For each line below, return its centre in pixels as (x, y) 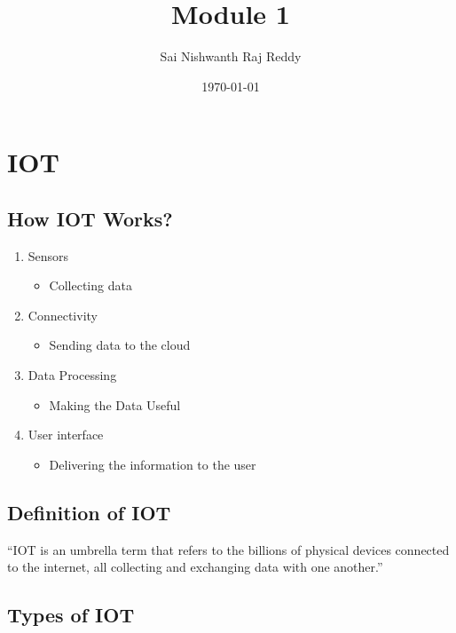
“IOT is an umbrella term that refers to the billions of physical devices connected (228, 549)
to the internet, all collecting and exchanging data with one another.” (195, 567)
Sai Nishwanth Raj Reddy (231, 56)
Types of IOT (71, 615)
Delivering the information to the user (153, 464)
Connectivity (63, 315)
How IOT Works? (90, 218)
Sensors (48, 255)
